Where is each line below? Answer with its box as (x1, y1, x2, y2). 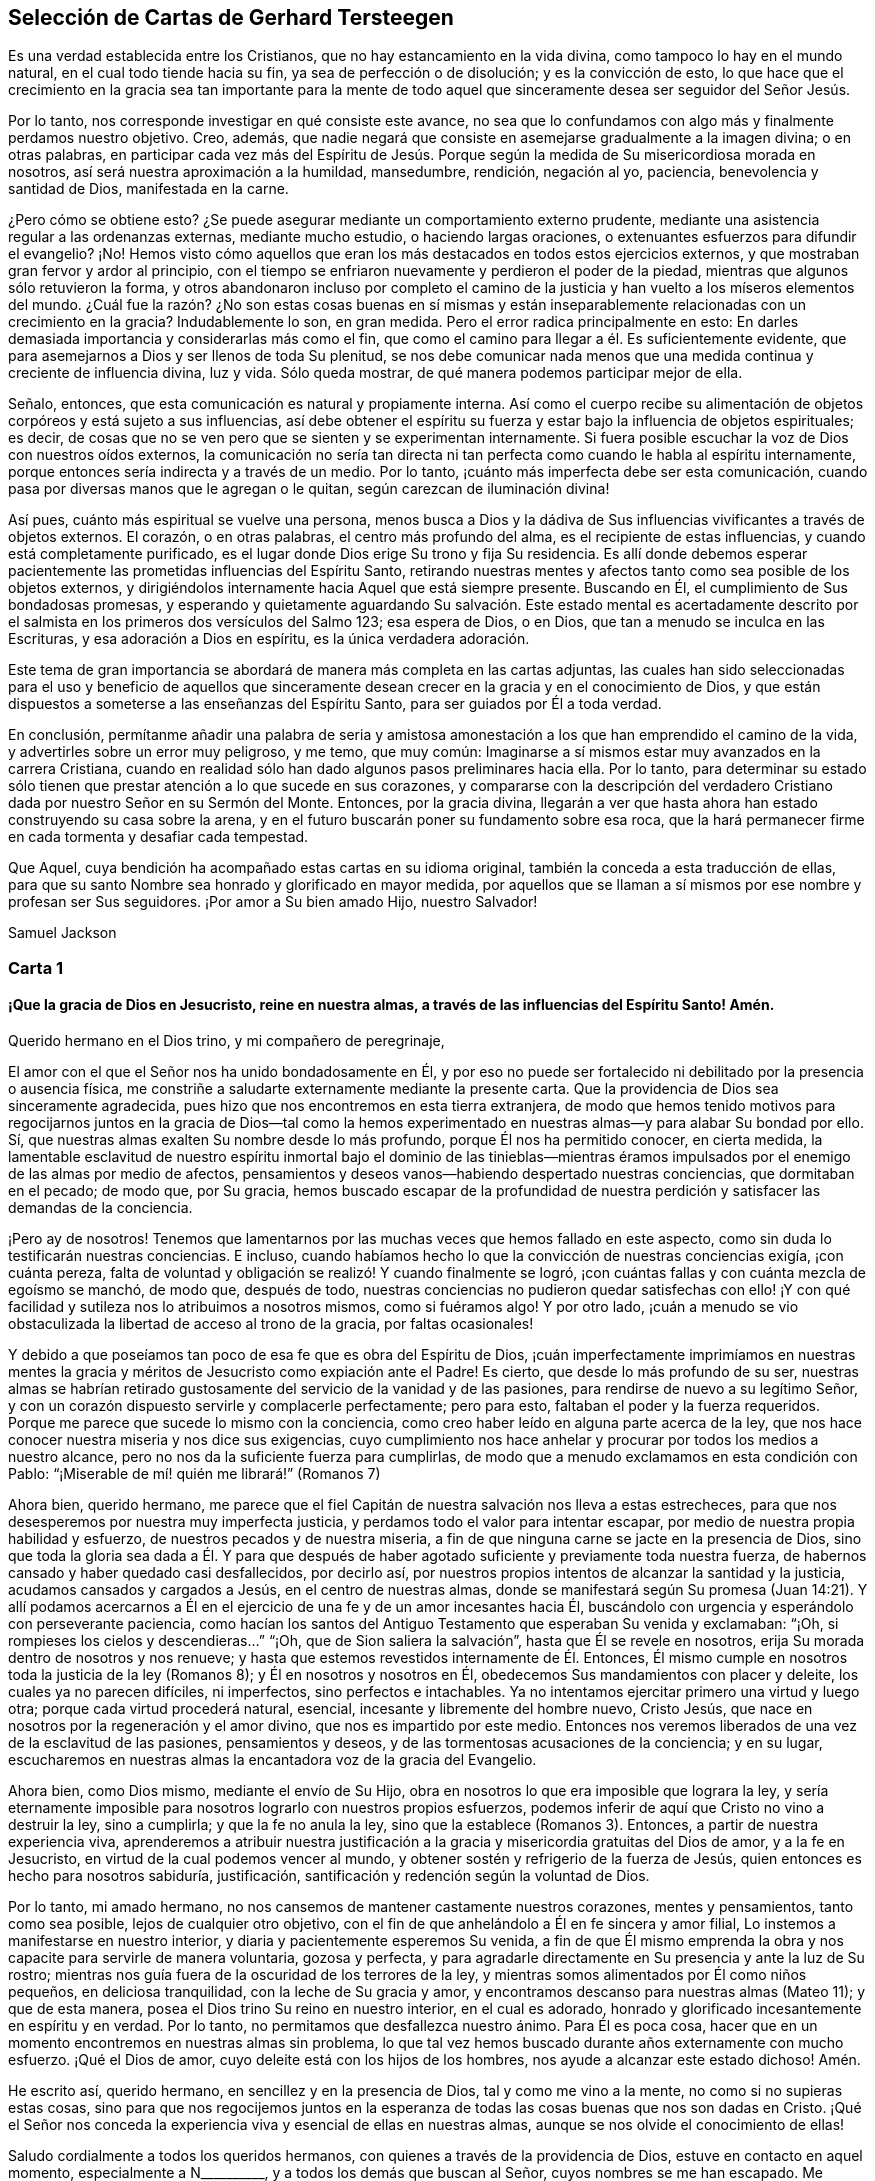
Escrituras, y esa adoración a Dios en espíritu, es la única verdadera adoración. (8, 630, 530, 648)
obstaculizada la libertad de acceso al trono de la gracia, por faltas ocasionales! (8, 1315, 534, 1333)
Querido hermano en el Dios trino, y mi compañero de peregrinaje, (8, 1032, 445, 1050)
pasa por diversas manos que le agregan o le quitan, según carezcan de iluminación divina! (8, 480, 610, 498)
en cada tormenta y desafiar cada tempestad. (8, 828, 309, 846)
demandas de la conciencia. (8, 1199, 193, 1217)
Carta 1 (8, 957, 64, 978)
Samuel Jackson (8, 924, 117, 942)
